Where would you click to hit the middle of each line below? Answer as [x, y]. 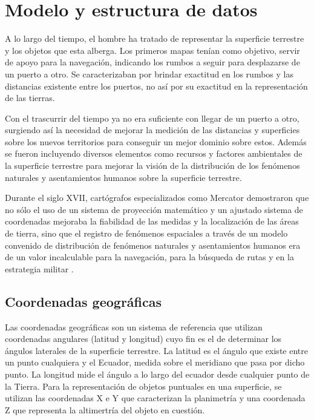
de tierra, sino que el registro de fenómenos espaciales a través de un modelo [146, 233]
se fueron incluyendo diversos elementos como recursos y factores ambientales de [154, 153]
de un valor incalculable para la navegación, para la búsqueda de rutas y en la [149, 257]
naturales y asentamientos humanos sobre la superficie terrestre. [123, 177]
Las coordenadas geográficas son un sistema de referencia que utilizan [134, 326]
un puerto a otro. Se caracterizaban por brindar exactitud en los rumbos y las [149, 74]
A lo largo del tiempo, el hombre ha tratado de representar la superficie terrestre [155, 38]
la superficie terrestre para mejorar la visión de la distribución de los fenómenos [152, 166]
